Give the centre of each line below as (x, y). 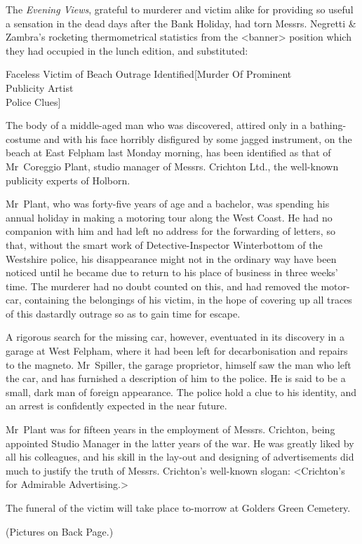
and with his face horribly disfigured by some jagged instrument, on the (198, 138)
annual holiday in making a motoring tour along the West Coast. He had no (169, 217)
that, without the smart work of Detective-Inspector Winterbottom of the (164, 244)
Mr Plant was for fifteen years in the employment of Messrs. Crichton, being (170, 429)
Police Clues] (33, 101)
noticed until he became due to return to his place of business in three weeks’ (172, 272)
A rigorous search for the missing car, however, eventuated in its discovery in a (175, 337)
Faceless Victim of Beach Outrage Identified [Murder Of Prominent (149, 74)
